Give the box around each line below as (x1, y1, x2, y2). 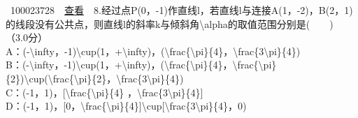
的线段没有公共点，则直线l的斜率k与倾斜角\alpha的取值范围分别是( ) (6, 16, 334, 31)
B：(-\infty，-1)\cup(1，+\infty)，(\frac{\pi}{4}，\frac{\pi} (6, 57, 277, 72)
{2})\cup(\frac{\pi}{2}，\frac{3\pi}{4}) (6, 71, 184, 85)
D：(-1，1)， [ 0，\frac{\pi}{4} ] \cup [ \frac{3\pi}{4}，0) (6, 98, 247, 113)
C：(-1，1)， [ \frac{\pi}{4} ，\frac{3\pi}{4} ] (6, 84, 203, 99)
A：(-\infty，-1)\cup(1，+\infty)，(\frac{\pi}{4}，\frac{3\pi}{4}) (6, 43, 301, 58)
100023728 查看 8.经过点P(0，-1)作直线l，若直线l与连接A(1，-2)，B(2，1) (10, 3, 353, 17)
